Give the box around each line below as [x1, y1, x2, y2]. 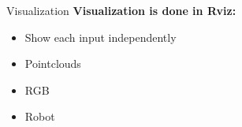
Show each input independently [24, 28, 177, 45]
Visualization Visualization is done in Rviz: [6, 2, 236, 18]
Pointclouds [24, 55, 81, 72]
